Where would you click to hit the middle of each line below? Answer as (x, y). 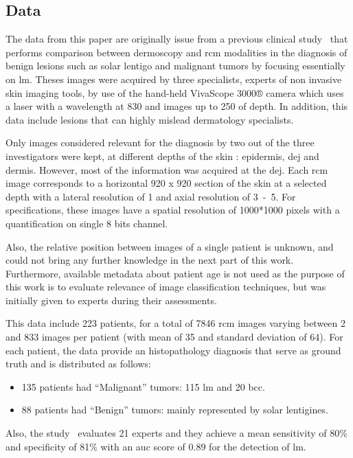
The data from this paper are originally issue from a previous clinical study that (177, 39)
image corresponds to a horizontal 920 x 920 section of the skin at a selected (166, 183)
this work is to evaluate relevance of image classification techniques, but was (166, 287)
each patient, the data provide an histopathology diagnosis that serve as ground (173, 350)
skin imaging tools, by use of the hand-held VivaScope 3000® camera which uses (175, 92)
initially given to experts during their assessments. (111, 300)
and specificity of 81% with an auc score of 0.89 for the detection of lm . (156, 446)
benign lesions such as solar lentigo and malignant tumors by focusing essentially (175, 66)
